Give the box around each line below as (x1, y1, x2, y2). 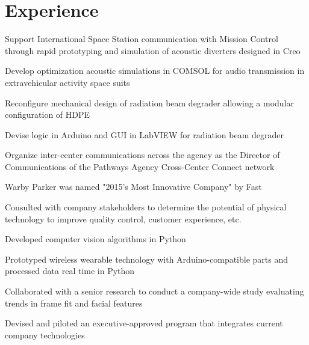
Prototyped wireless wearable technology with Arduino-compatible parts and (5, 252, 289, 265)
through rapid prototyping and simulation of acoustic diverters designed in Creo (5, 44, 301, 56)
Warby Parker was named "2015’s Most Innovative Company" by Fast (5, 180, 262, 193)
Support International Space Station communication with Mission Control (5, 32, 278, 45)
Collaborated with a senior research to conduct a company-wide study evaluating (5, 285, 304, 298)
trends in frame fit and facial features (5, 296, 143, 309)
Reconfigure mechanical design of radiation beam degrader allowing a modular (5, 96, 294, 109)
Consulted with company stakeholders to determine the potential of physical (5, 201, 287, 213)
